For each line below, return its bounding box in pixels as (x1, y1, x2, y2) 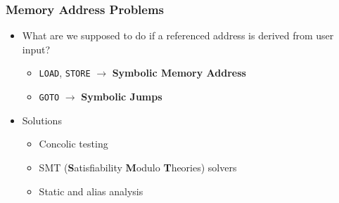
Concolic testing (39, 136, 108, 151)
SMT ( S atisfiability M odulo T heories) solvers (39, 159, 237, 174)
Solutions (22, 112, 62, 127)
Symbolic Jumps (81, 89, 162, 104)
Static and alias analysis (39, 183, 143, 198)
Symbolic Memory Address (112, 65, 246, 80)
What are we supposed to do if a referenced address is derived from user (22, 28, 334, 43)
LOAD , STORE (39, 65, 91, 80)
